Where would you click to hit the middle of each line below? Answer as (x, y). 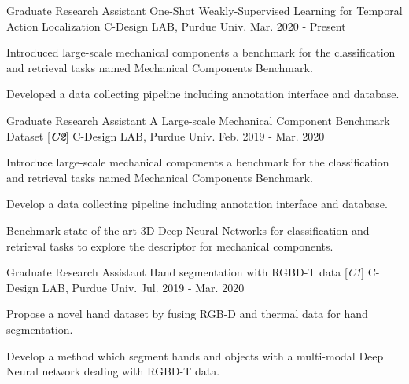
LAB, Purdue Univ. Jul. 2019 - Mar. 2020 (143, 287)
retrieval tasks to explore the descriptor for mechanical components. (170, 245)
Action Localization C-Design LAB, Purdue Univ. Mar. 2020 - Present (176, 26)
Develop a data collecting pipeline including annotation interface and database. (197, 204)
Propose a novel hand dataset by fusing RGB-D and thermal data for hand (187, 314)
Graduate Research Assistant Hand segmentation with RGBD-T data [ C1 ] (185, 272)
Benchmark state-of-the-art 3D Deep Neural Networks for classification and (188, 230)
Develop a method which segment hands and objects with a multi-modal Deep (195, 355)
